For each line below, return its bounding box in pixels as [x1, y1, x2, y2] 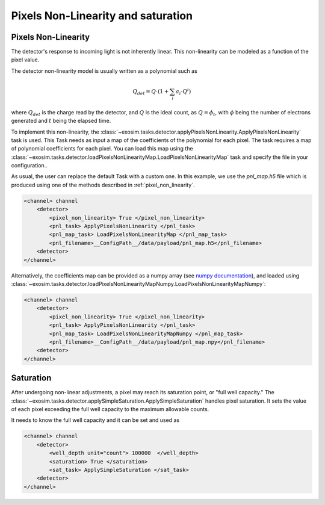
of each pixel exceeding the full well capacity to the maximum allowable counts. [11, 405, 209, 412]
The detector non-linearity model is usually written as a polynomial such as [11, 67, 198, 75]
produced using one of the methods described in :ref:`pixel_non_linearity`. [11, 181, 195, 188]
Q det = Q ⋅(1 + [132, 88, 169, 96]
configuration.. [11, 162, 48, 169]
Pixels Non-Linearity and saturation [11, 9, 193, 22]
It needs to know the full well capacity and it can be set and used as [11, 417, 180, 424]
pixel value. [11, 56, 40, 63]
